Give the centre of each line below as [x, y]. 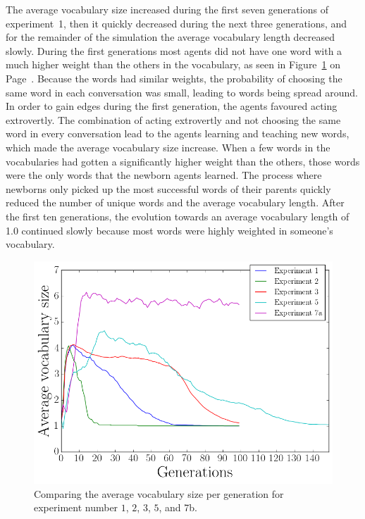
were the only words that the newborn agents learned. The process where [164, 175]
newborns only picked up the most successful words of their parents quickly [168, 188]
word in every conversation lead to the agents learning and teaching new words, [178, 133]
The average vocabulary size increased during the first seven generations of [167, 9]
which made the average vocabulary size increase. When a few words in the [168, 147]
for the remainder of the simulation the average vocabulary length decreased [171, 37]
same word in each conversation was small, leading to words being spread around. [182, 92]
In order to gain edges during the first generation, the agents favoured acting [172, 106]
